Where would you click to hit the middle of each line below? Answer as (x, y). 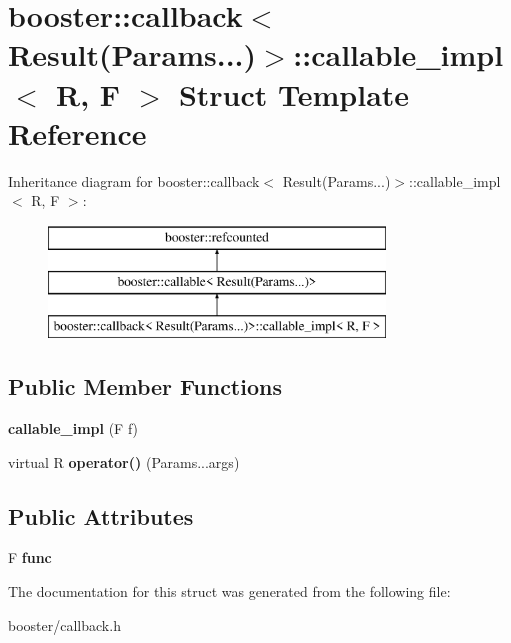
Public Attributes (101, 515)
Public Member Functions (145, 386)
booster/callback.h (64, 624)
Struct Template (294, 93)
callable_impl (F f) (73, 428)
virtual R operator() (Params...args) (124, 461)
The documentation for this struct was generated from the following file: (229, 591)
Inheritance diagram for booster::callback (134, 180)
